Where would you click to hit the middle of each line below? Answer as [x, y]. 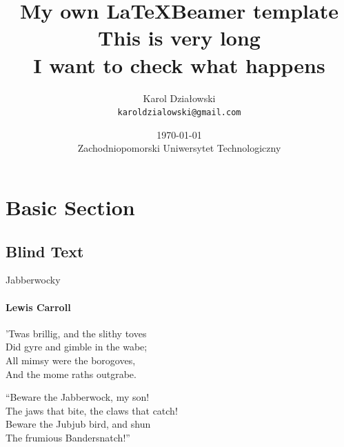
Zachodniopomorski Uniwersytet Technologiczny [179, 148]
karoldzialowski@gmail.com [179, 113]
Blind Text [45, 251]
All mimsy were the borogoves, [71, 360]
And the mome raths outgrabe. [71, 374]
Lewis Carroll [38, 307]
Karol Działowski [179, 98]
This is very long [179, 38]
